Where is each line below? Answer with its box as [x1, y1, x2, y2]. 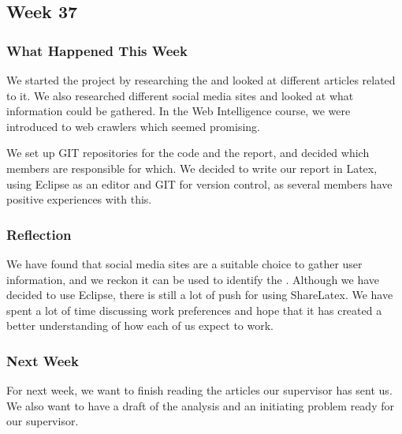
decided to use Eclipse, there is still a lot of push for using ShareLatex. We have [6, 286, 393, 303]
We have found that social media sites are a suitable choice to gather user [6, 255, 363, 271]
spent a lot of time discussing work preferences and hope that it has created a [6, 301, 382, 318]
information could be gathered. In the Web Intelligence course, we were [6, 103, 351, 119]
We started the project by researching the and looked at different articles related [6, 72, 396, 88]
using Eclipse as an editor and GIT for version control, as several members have [6, 175, 393, 192]
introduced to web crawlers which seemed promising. [6, 118, 260, 134]
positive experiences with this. [6, 191, 152, 208]
